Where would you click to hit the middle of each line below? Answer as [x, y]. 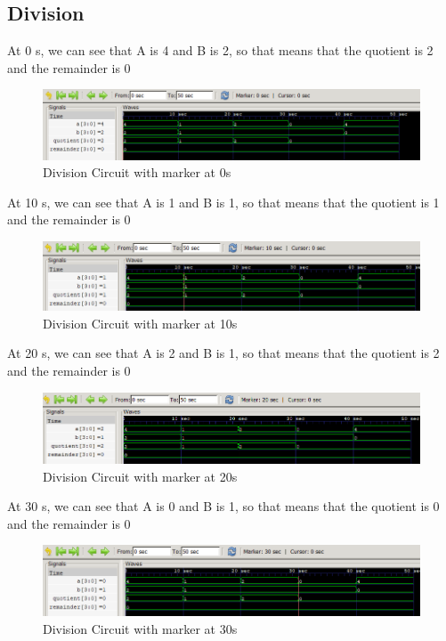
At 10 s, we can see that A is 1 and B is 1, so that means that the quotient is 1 [223, 202]
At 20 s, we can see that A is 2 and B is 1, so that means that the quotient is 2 [223, 353]
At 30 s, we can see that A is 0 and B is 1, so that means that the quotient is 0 [223, 506]
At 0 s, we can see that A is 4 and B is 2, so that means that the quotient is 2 [220, 50]
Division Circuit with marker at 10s [140, 323]
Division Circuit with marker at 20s [140, 476]
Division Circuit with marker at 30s [140, 628]
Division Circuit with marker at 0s [137, 172]
